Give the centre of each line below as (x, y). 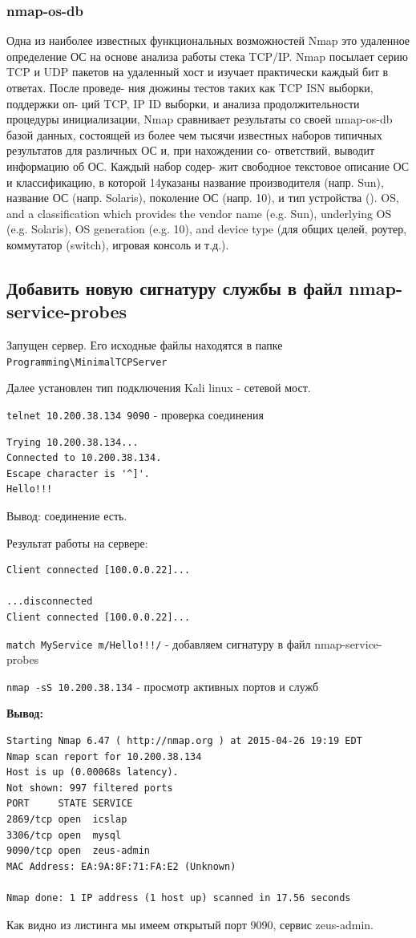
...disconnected (50, 602)
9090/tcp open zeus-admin (78, 851)
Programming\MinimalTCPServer (87, 362)
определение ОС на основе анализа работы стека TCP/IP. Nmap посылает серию (207, 56)
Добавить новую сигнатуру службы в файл (175, 287)
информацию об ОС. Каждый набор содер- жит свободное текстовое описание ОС (208, 166)
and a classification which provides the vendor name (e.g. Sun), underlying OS (199, 213)
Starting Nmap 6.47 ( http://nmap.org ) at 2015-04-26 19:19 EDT (184, 741)
